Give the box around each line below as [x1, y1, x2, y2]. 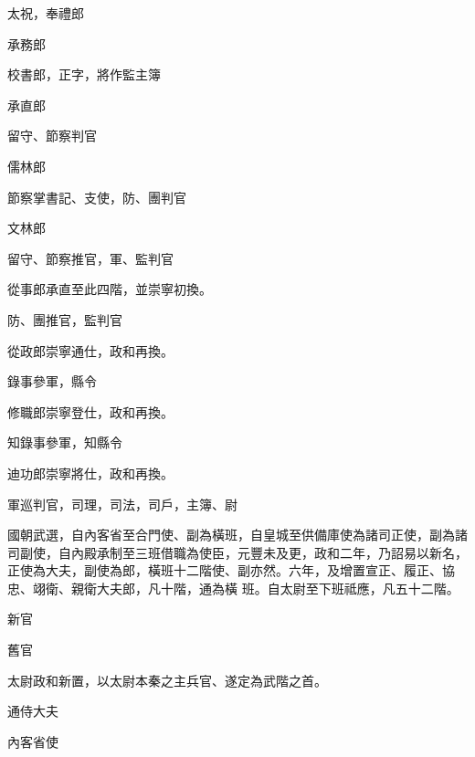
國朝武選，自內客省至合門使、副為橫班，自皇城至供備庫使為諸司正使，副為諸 [7, 525, 468, 544]
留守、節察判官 [7, 126, 97, 145]
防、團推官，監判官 [7, 310, 122, 329]
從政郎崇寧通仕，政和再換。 [7, 341, 174, 360]
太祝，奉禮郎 [7, 4, 84, 22]
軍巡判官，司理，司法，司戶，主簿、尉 [7, 494, 237, 513]
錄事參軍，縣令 [7, 372, 97, 391]
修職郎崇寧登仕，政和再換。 [7, 402, 174, 421]
